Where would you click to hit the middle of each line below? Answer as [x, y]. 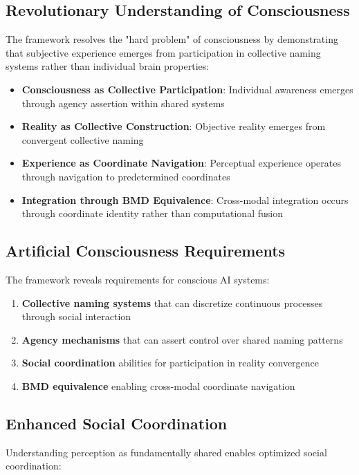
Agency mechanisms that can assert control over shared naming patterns [182, 339]
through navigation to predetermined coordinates [126, 176]
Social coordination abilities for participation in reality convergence [171, 363]
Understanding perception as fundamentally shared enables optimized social [166, 452]
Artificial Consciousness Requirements [146, 251]
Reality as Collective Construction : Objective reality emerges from [174, 126]
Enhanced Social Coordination [117, 423]
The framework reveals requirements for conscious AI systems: [138, 279]
